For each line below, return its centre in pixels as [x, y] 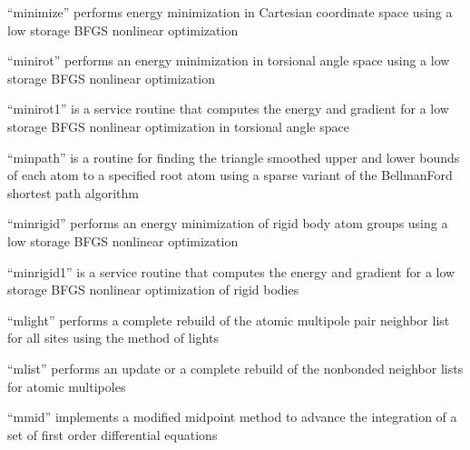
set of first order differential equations [113, 434]
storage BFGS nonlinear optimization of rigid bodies [153, 290]
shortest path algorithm [73, 192]
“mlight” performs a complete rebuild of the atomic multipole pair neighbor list [229, 320]
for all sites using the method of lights [113, 338]
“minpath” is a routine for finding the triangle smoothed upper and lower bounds [234, 157]
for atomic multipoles [67, 386]
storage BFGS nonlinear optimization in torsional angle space [178, 126]
